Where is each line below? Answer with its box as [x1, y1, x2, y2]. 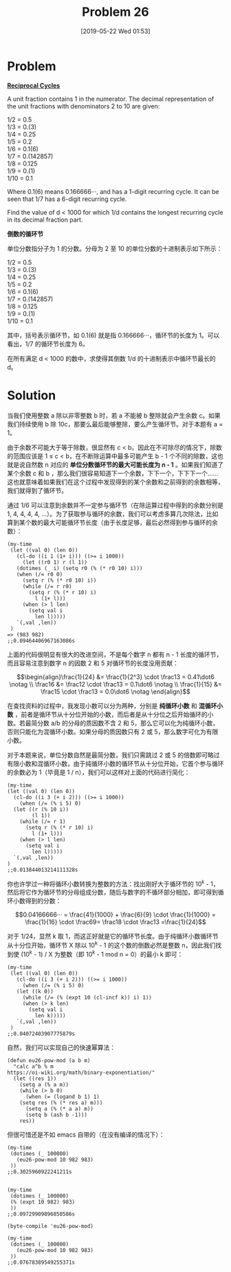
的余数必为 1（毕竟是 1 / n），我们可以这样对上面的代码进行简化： [7, 767, 190, 776]
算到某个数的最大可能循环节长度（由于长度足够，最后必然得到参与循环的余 [7, 518, 218, 527]
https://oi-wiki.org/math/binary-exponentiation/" [7, 1069, 155, 1076]
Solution [7, 387, 56, 403]
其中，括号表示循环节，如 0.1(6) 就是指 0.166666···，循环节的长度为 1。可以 [7, 331, 220, 339]
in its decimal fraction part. [7, 215, 83, 224]
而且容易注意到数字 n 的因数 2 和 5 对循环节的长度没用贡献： [7, 658, 179, 667]
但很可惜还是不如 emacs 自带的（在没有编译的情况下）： [7, 1130, 165, 1139]
